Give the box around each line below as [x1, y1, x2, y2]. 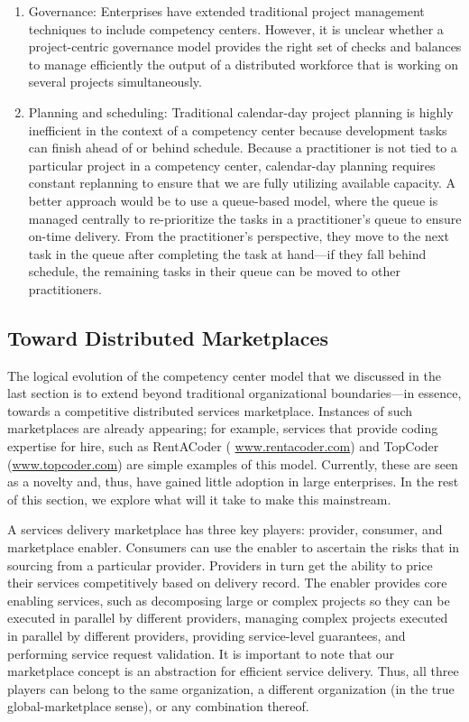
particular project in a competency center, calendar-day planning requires [28, 155, 436, 174]
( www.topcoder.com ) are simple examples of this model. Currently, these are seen [7, 454, 458, 473]
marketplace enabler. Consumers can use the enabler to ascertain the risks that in [7, 538, 460, 557]
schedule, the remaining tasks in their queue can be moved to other [28, 262, 400, 281]
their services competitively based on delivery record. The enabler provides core [7, 573, 447, 592]
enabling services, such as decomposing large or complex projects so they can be [7, 590, 450, 609]
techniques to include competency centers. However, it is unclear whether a [28, 19, 444, 38]
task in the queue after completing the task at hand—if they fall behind [28, 244, 427, 263]
